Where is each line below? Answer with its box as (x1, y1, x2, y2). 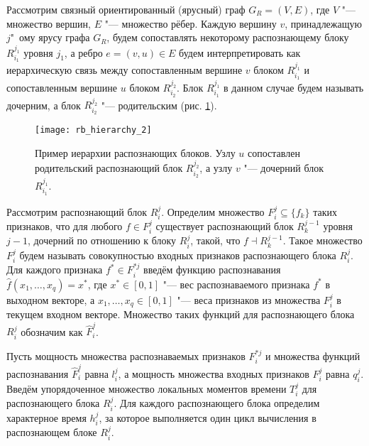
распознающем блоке (6, 425, 97, 440)
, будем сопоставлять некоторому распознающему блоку (106, 30, 349, 45)
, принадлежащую (285, 16, 362, 31)
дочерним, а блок (6, 97, 81, 112)
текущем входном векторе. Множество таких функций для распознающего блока (6, 307, 355, 322)
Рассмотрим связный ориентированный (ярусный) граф (6, 2, 246, 16)
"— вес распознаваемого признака (163, 276, 310, 291)
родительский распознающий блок (35, 161, 183, 175)
